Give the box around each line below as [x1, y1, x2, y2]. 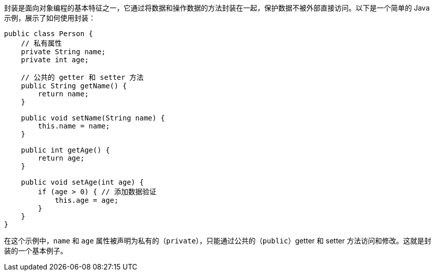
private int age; [21, 56, 89, 64]
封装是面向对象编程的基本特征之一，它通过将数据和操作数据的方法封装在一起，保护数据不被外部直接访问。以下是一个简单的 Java [4, 4, 430, 12]
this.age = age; [55, 196, 119, 204]
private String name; [21, 48, 106, 56]
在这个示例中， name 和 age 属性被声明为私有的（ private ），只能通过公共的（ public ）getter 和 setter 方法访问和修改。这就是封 [4, 236, 431, 245]
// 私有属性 [21, 39, 62, 47]
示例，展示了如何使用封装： [4, 14, 95, 22]
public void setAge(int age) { [21, 178, 144, 186]
